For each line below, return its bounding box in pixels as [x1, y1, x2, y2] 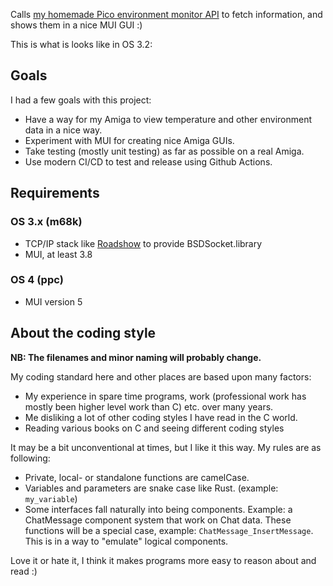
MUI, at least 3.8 [24, 248, 93, 260]
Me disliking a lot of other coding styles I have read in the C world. [24, 411, 298, 423]
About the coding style [10, 325, 157, 342]
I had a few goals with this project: [10, 94, 152, 106]
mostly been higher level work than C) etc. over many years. [24, 400, 274, 413]
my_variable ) [24, 492, 78, 504]
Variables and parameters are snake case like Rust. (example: [24, 482, 279, 494]
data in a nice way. [24, 124, 103, 136]
